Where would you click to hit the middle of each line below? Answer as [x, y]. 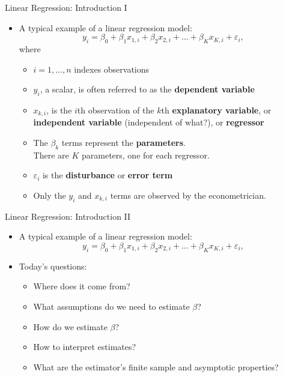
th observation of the [116, 110]
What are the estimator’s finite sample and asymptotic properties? [156, 366]
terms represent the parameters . [123, 143]
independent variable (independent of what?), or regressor [149, 122]
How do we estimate [70, 326]
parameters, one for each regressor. [145, 155]
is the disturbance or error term [108, 175]
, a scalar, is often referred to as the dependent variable [147, 89]
